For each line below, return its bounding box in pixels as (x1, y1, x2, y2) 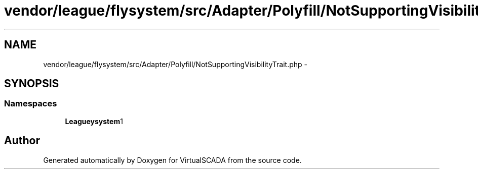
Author (4, 134, 40, 147)
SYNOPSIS (4, 77, 59, 90)
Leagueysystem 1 (65, 117, 123, 126)
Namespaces (4, 98, 57, 109)
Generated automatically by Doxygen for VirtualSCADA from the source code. (43, 155, 302, 164)
